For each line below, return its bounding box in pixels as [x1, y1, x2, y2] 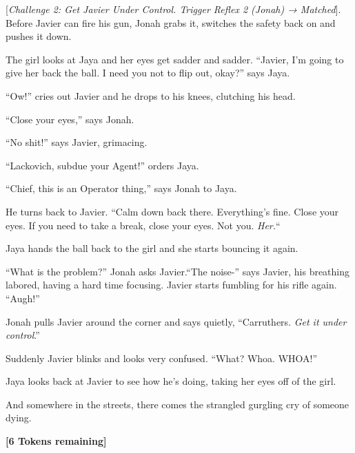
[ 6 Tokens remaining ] [6, 434, 107, 448]
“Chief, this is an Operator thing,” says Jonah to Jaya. [6, 181, 237, 196]
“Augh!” [6, 291, 40, 305]
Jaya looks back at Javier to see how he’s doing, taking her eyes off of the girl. [6, 374, 336, 388]
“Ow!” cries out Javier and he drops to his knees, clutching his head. [6, 88, 296, 103]
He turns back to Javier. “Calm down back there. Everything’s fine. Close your [6, 204, 339, 218]
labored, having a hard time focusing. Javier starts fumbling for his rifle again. [6, 277, 337, 292]
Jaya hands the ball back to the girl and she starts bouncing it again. [6, 241, 298, 255]
